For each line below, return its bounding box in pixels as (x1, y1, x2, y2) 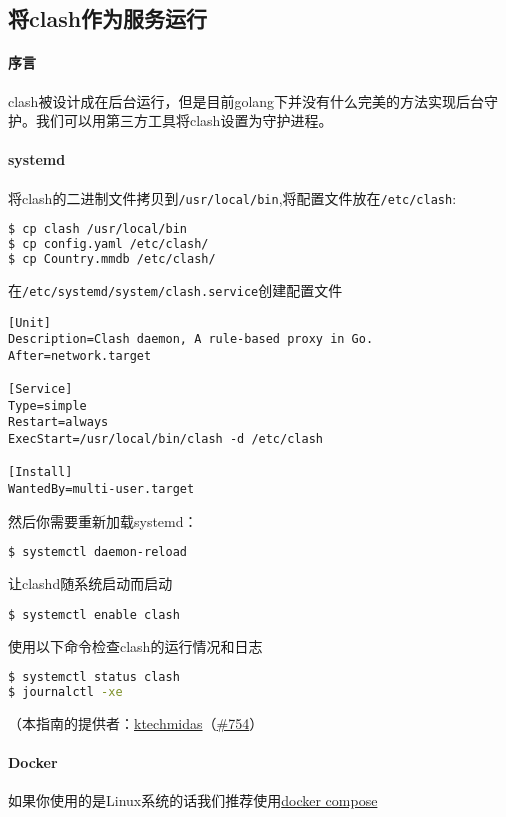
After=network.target (8, 348, 152, 363)
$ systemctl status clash (8, 670, 180, 685)
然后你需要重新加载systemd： (8, 510, 198, 531)
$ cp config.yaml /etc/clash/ (8, 237, 209, 252)
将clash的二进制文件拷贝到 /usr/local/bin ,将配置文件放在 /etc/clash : (8, 187, 457, 208)
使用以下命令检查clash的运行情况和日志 (8, 635, 263, 656)
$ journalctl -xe (8, 685, 123, 700)
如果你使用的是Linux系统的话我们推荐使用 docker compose (8, 790, 378, 811)
